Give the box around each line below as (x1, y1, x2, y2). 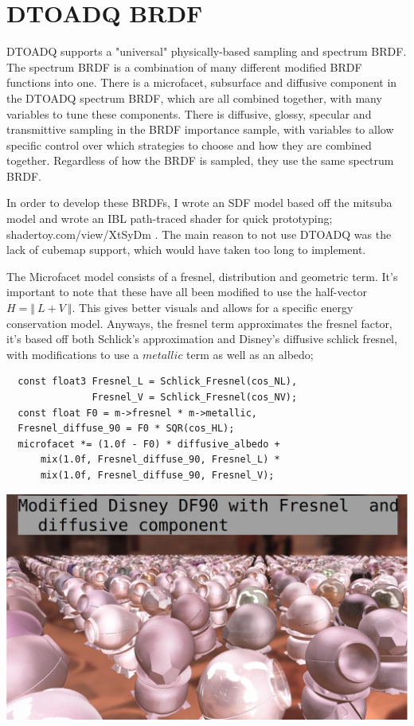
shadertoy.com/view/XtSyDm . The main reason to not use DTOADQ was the (6, 225, 392, 242)
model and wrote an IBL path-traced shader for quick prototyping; (6, 210, 333, 227)
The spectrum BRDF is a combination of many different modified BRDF (6, 58, 362, 75)
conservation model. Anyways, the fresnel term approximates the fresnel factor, (6, 314, 393, 331)
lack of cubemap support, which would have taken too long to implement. (6, 241, 366, 258)
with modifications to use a (6, 345, 139, 362)
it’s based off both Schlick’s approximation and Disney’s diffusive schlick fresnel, (6, 330, 397, 347)
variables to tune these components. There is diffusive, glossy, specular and (6, 105, 372, 122)
